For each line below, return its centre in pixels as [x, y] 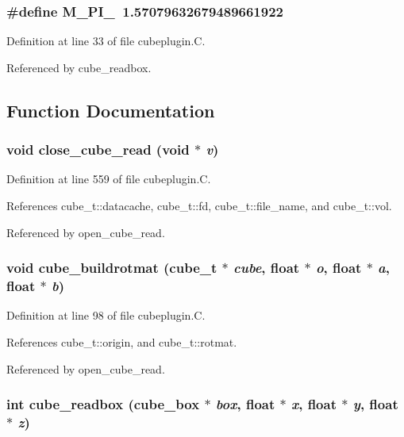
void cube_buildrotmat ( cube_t [112, 268]
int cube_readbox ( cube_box [103, 404]
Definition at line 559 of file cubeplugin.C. [109, 179]
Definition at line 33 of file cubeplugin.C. [106, 41]
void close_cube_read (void [98, 149]
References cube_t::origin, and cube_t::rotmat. [122, 341]
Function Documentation [111, 110]
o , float [339, 268]
